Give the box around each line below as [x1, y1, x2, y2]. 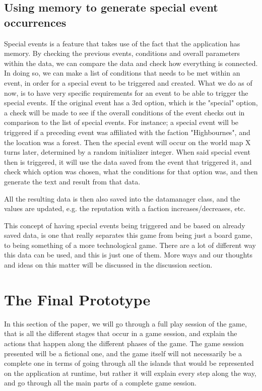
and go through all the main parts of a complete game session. [4, 377, 196, 388]
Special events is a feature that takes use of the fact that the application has [4, 38, 240, 48]
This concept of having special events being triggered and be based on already [4, 220, 245, 230]
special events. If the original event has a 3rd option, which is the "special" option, [4, 97, 258, 108]
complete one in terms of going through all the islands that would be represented [4, 358, 254, 368]
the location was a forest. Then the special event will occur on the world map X [4, 137, 251, 147]
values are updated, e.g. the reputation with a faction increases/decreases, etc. [4, 203, 246, 214]
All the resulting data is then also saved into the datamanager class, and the [4, 193, 240, 204]
